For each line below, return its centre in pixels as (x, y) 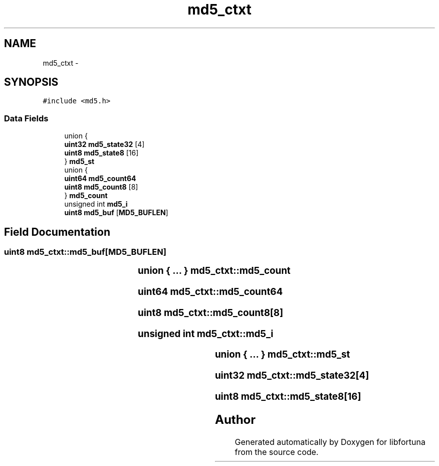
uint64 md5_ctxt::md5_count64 (210, 292)
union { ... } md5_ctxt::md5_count (214, 271)
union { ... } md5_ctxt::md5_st (282, 355)
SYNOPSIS (31, 82)
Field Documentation (57, 232)
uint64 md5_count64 (100, 179)
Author (235, 419)
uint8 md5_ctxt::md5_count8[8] (211, 313)
